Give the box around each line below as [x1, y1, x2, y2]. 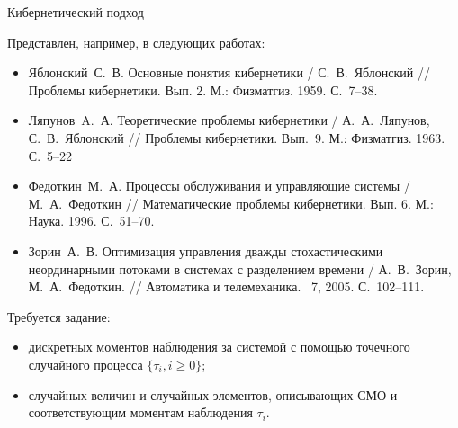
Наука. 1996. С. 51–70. [28, 211, 155, 230]
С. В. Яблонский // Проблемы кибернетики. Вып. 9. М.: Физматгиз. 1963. [28, 128, 445, 147]
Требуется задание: [7, 307, 111, 325]
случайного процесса [28, 354, 143, 373]
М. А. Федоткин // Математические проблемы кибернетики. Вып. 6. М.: [28, 193, 434, 212]
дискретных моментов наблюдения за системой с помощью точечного [28, 337, 410, 356]
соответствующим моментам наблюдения [28, 403, 253, 422]
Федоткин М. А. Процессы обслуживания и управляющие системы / [28, 176, 410, 195]
